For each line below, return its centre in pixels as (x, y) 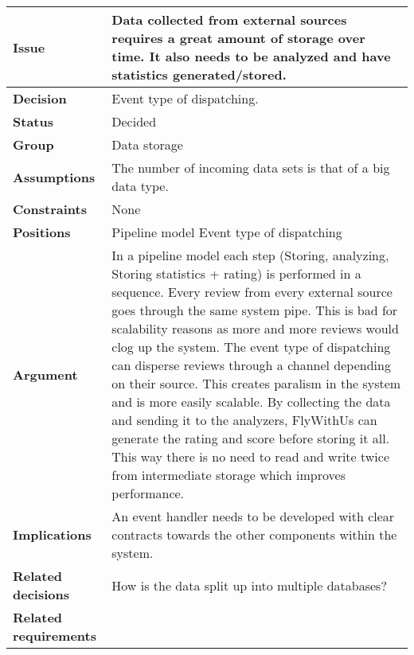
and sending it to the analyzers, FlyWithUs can (244, 420)
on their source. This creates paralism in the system (256, 383)
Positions (42, 232)
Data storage (147, 144)
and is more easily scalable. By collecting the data (251, 402)
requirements (55, 636)
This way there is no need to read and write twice (251, 456)
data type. (140, 186)
